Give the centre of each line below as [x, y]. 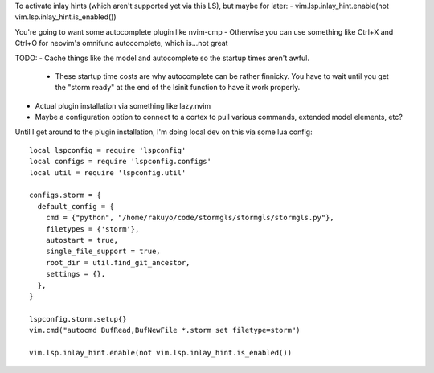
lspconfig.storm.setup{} [78, 319]
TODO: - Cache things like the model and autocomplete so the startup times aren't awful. [162, 58]
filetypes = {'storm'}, [92, 229]
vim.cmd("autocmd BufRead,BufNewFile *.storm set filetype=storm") [165, 330]
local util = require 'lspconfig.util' [108, 172]
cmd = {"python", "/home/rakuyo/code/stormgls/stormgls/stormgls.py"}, [190, 218]
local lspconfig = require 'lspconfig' [108, 150]
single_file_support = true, [103, 252]
